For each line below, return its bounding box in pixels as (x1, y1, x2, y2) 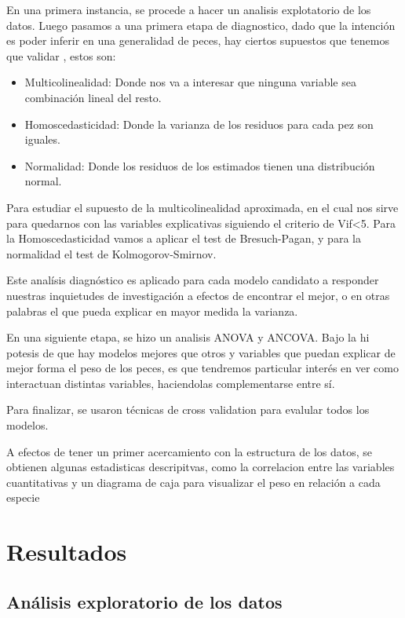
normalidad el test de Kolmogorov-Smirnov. (6, 245, 217, 261)
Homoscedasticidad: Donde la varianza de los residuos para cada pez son (24, 115, 374, 132)
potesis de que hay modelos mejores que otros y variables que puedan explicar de (6, 344, 396, 360)
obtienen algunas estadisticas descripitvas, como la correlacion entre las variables (6, 459, 395, 475)
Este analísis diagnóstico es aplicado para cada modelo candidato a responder (6, 272, 379, 288)
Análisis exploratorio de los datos (6, 589, 283, 613)
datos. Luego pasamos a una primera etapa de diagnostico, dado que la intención (6, 16, 396, 33)
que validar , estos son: (6, 47, 116, 64)
